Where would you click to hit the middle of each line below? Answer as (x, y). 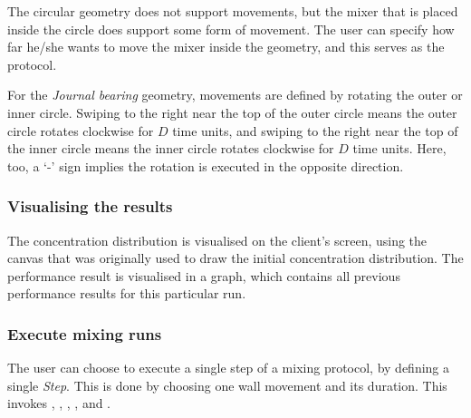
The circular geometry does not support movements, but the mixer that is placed (233, 11)
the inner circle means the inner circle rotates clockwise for (171, 148)
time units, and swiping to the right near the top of (315, 130)
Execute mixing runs (85, 333)
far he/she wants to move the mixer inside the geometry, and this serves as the (226, 47)
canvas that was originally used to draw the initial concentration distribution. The (235, 258)
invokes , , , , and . (59, 403)
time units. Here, (399, 148)
